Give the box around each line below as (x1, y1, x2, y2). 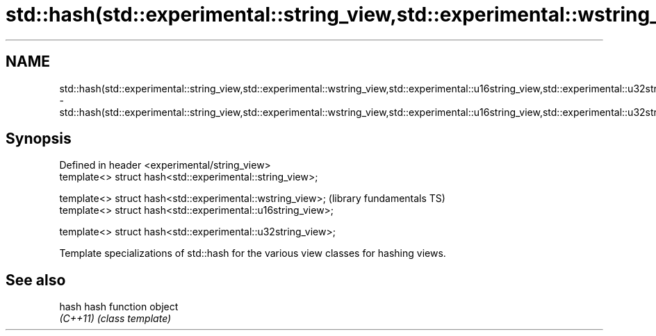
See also (6, 271, 66, 289)
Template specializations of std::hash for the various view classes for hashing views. (59, 247, 446, 260)
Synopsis (6, 130, 72, 148)
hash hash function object (59, 301, 179, 313)
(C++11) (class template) (59, 312, 172, 325)
